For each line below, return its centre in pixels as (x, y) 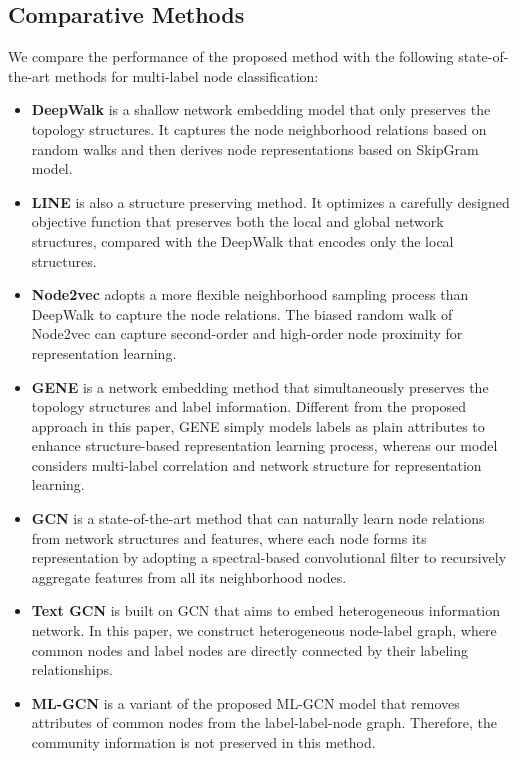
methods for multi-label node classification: (186, 75)
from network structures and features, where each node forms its (229, 537)
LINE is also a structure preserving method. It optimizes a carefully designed (270, 201)
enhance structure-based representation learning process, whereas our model (264, 445)
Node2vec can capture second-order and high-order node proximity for (247, 333)
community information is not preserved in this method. (203, 742)
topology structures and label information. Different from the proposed (249, 406)
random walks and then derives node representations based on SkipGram (255, 148)
